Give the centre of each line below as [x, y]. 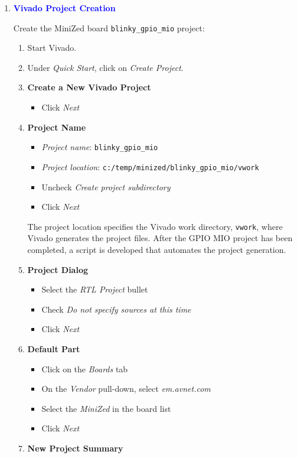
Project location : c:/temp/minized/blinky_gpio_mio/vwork [150, 166]
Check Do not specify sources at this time [116, 309]
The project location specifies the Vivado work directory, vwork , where [155, 226]
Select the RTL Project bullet [95, 289]
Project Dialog [58, 269]
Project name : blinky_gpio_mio [100, 147]
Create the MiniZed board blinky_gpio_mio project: [109, 27]
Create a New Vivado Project [89, 87]
